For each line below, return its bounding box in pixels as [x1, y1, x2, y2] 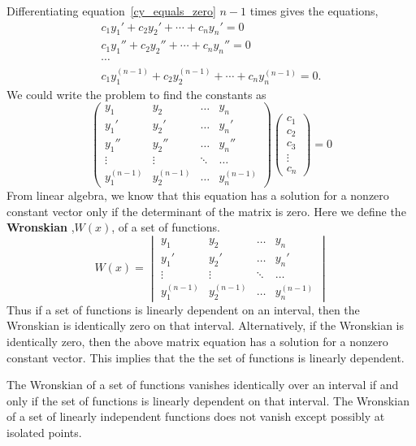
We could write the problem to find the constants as [6, 85, 266, 102]
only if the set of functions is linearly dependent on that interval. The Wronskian [6, 392, 409, 409]
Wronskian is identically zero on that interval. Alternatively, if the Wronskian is [6, 317, 405, 334]
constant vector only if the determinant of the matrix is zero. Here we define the [6, 202, 406, 219]
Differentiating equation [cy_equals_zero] [6, 2, 216, 19]
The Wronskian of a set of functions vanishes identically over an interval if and [6, 376, 399, 393]
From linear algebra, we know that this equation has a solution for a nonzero [6, 186, 389, 203]
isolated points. [6, 424, 82, 441]
